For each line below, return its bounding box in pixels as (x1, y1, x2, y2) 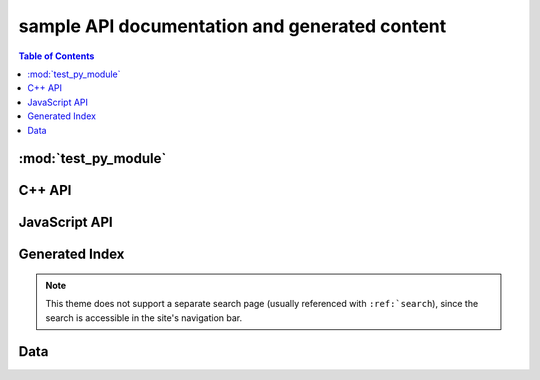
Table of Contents (18, 50, 95, 62)
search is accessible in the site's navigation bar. (45, 311, 243, 324)
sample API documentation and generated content (18, 15, 447, 37)
